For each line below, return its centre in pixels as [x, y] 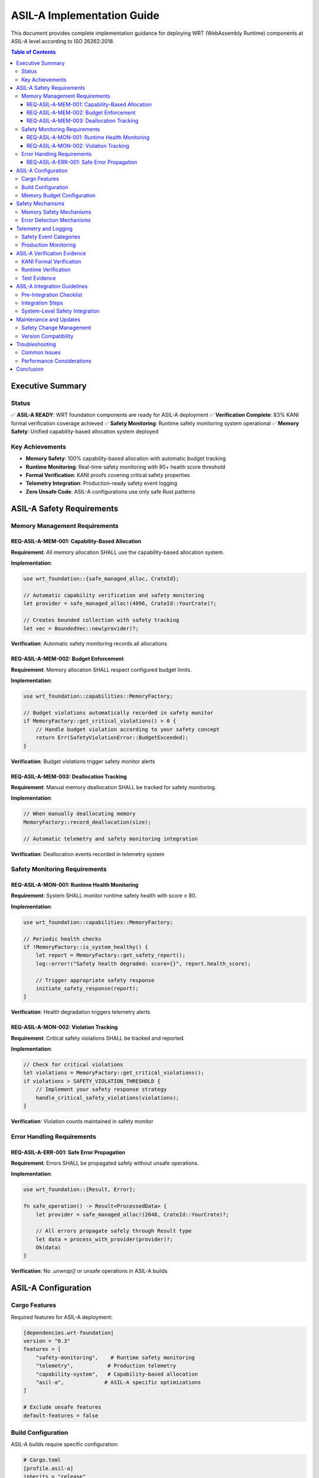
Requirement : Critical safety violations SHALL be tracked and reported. [98, 1038]
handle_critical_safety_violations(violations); [108, 1098]
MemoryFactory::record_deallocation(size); [87, 822]
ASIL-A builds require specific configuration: [65, 1444]
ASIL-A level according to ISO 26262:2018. [63, 41]
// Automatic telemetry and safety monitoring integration [110, 839]
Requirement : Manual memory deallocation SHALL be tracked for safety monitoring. [114, 787]
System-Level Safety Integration [61, 311]
